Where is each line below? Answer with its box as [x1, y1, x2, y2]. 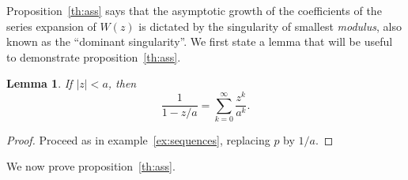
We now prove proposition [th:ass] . [6, 158, 176, 174]
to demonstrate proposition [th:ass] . [6, 48, 181, 65]
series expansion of [6, 17, 96, 34]
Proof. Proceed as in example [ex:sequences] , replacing [6, 131, 270, 148]
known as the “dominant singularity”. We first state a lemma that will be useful [6, 33, 393, 50]
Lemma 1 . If [6, 75, 73, 92]
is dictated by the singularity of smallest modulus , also [138, 17, 402, 34]
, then [108, 75, 137, 92]
